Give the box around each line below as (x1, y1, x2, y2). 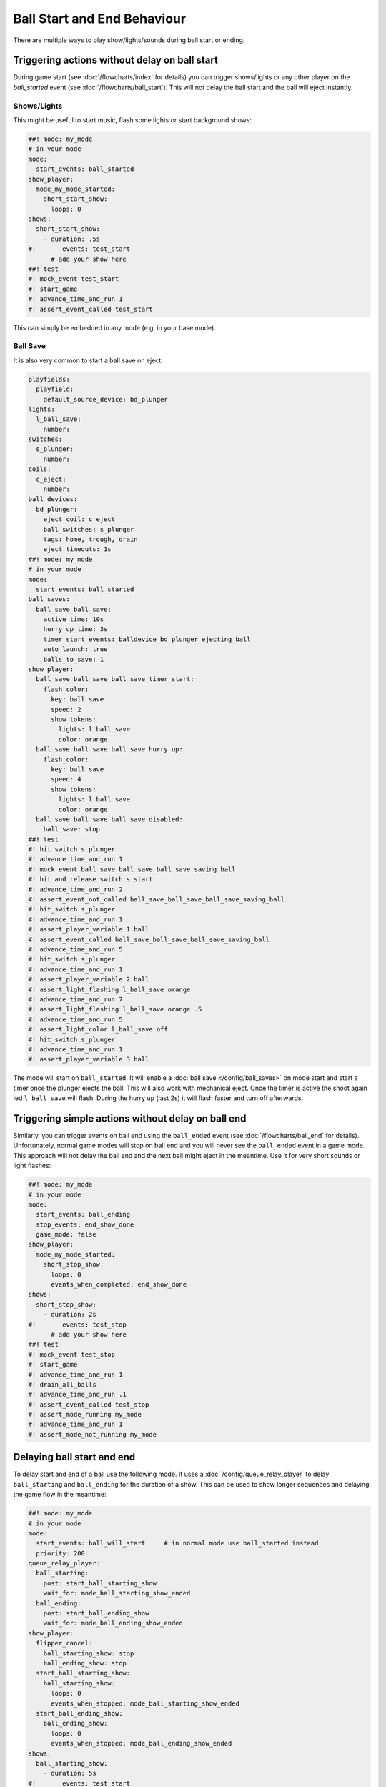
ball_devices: (28, 495, 78, 503)
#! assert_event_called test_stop (28, 1400, 149, 1408)
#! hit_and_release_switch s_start (28, 876, 153, 883)
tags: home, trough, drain (43, 535, 139, 543)
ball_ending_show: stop (43, 1659, 127, 1667)
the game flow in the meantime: (13, 1490, 107, 1499)
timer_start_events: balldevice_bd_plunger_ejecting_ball (43, 635, 251, 643)
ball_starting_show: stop (43, 1649, 134, 1658)
